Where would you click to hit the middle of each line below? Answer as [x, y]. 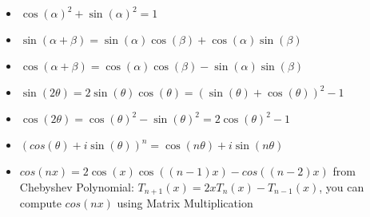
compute [40, 203]
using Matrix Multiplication [185, 203]
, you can [342, 186]
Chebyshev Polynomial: [77, 186]
